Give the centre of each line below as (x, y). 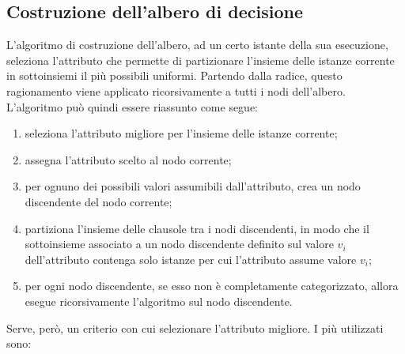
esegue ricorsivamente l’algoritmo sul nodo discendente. (159, 301)
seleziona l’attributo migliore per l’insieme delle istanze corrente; (181, 133)
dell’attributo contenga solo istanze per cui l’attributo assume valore (191, 259)
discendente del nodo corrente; (98, 201)
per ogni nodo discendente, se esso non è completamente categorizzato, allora (212, 286)
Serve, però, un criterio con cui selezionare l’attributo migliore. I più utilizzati (195, 328)
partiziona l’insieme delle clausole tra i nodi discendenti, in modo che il (197, 228)
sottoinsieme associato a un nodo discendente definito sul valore (179, 244)
